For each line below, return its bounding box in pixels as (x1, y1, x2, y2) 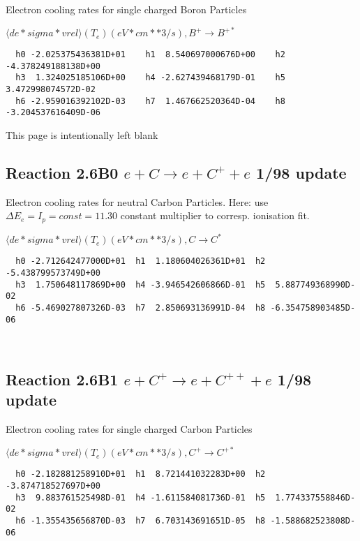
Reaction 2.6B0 (6, 162, 119, 184)
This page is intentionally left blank (6, 128, 158, 142)
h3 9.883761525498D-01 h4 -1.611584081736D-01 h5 (15, 492, 266, 503)
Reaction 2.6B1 (6, 369, 119, 390)
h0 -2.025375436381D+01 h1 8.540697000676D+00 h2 (15, 50, 285, 60)
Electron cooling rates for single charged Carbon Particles (6, 422, 253, 436)
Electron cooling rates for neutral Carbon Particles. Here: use (6, 194, 269, 209)
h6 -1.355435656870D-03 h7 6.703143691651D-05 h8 (15, 515, 266, 526)
